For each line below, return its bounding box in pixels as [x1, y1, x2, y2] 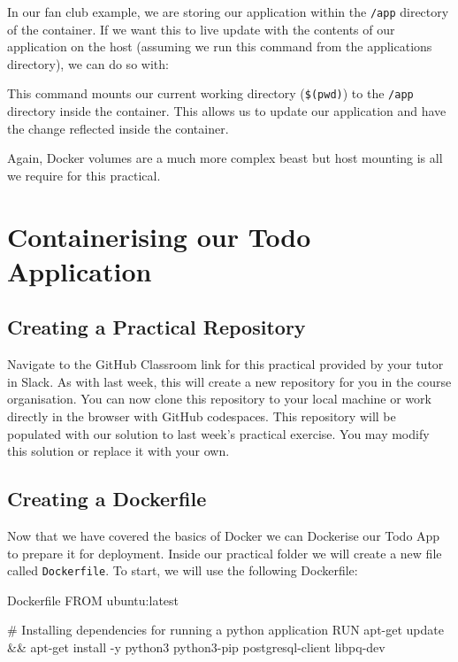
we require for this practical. [7, 165, 161, 184]
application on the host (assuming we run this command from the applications [7, 37, 432, 56]
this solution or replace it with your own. [7, 442, 230, 460]
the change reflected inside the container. [7, 119, 229, 137]
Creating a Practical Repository [7, 313, 306, 341]
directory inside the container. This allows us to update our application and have [7, 102, 447, 120]
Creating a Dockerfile [7, 485, 207, 512]
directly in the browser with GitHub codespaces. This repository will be [7, 407, 396, 426]
